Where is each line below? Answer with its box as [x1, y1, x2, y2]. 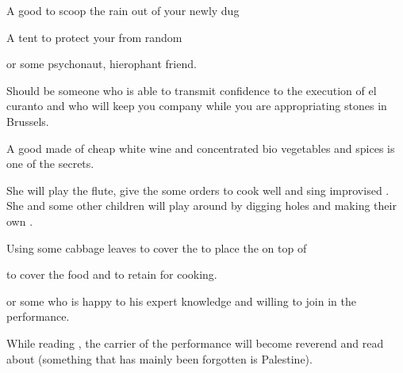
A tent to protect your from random [6, 29, 182, 45]
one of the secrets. [6, 155, 94, 172]
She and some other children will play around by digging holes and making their [6, 197, 397, 214]
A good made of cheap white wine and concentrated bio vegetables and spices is [6, 139, 395, 156]
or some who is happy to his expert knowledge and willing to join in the [6, 292, 356, 309]
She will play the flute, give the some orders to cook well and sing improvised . [6, 181, 390, 198]
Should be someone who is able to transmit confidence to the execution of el [6, 82, 377, 98]
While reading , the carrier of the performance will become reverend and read [6, 334, 384, 351]
